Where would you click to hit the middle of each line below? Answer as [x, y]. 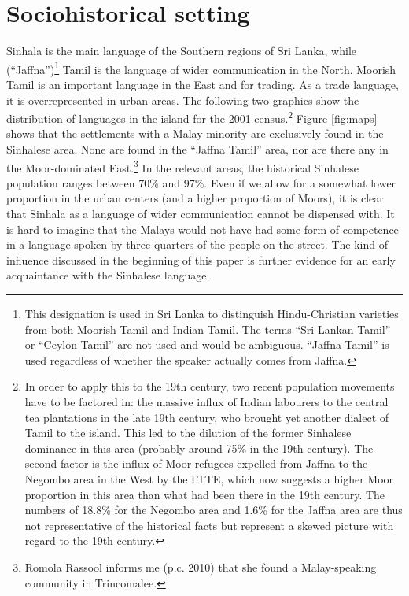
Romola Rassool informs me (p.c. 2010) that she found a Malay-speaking [201, 566]
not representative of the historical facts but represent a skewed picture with [209, 525]
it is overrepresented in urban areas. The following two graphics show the [183, 100]
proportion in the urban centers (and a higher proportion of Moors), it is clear [195, 198]
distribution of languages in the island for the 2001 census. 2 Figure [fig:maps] [192, 117]
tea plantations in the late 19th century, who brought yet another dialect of [207, 417]
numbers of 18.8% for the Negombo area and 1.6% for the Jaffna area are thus [214, 510]
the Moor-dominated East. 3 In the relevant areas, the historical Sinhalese [182, 166]
